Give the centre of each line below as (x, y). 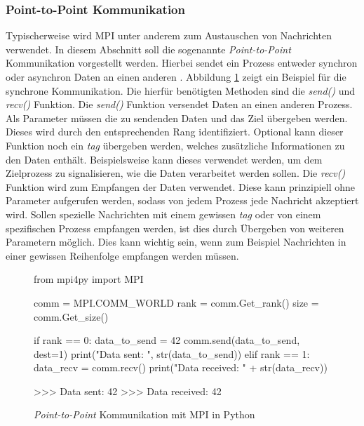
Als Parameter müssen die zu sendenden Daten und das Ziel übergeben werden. (177, 118)
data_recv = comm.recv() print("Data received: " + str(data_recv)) (181, 367)
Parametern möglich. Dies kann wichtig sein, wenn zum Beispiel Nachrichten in (176, 242)
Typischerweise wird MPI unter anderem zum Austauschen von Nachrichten (169, 35)
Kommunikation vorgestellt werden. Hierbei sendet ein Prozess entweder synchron (182, 63)
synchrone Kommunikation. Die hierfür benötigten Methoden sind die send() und (181, 90)
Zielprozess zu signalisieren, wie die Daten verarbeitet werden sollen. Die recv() (176, 173)
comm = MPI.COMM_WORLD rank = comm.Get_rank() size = (176, 302)
